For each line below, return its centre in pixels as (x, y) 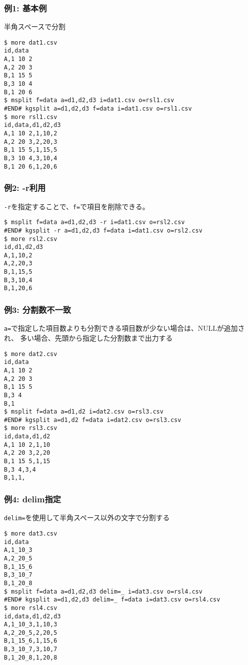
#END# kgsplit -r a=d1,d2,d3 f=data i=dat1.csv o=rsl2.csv (103, 230)
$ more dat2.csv (31, 354)
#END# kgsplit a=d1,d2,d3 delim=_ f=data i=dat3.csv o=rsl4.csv (112, 600)
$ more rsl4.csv (31, 608)
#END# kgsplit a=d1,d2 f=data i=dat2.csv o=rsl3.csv (93, 420)
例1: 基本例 (25, 8)
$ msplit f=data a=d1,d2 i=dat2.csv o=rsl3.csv (84, 412)
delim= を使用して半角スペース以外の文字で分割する (87, 517)
